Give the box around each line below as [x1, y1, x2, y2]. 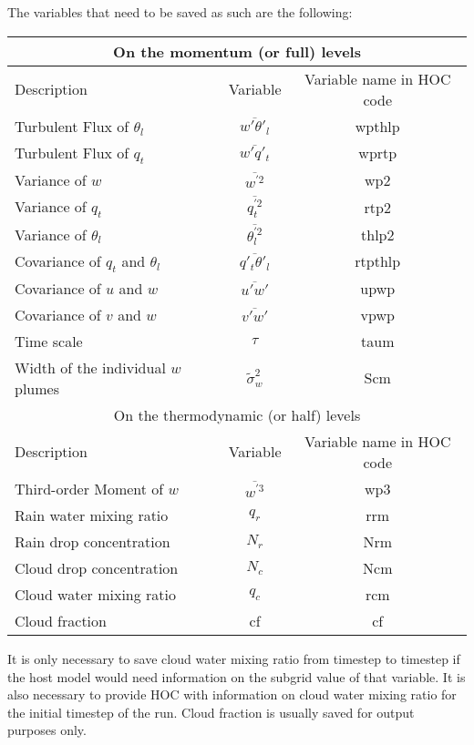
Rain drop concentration [15, 530, 170, 552]
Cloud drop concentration [15, 556, 179, 578]
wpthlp [355, 115, 400, 137]
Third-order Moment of [15, 477, 164, 499]
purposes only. [7, 720, 87, 740]
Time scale [15, 330, 83, 352]
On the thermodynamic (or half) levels [113, 403, 361, 425]
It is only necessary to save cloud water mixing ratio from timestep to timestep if [7, 648, 460, 668]
